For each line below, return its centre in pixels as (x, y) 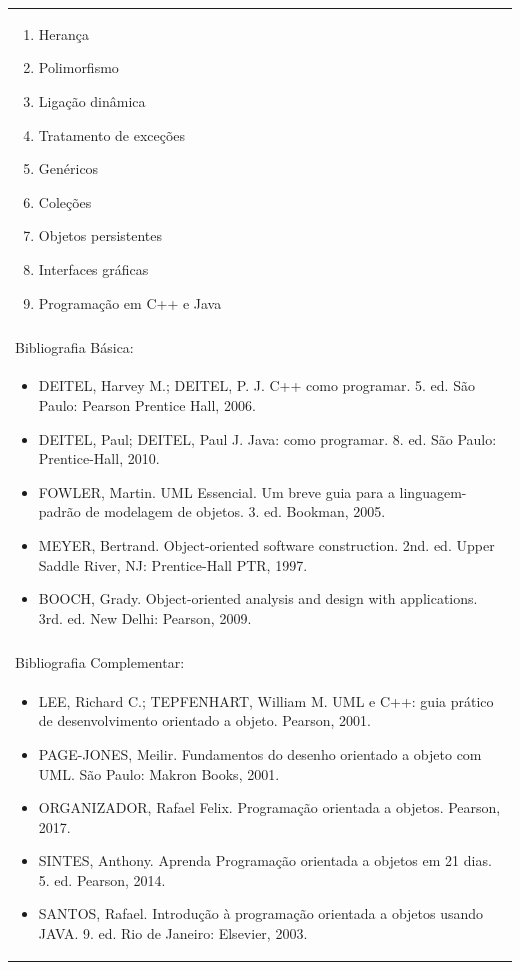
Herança (64, 33)
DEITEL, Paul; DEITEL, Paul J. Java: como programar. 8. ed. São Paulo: (267, 438)
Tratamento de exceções (112, 134)
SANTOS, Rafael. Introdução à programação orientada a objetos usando (261, 913)
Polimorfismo (78, 67)
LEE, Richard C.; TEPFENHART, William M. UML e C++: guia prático (266, 700)
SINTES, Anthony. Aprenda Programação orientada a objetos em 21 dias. (265, 860)
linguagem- (433, 491)
